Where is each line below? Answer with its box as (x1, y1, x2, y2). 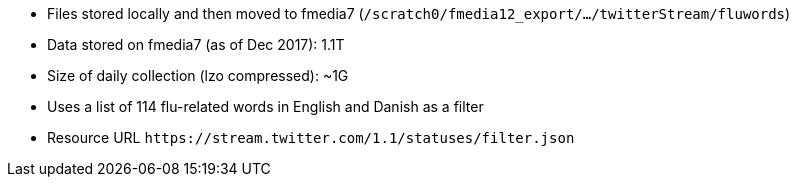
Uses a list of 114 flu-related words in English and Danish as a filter (47, 98, 484, 115)
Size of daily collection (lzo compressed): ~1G (47, 67, 349, 84)
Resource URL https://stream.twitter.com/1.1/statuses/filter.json (47, 129, 575, 146)
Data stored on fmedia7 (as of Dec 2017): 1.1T (47, 36, 345, 53)
